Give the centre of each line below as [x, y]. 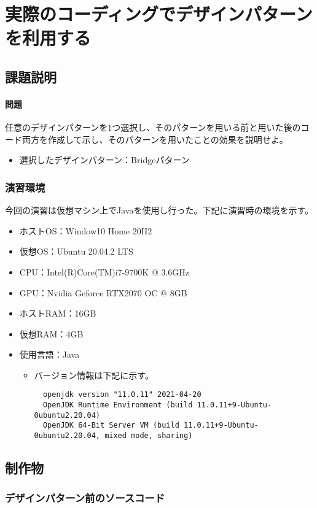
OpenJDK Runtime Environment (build [118, 405]
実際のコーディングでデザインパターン [159, 14]
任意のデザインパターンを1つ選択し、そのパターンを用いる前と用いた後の [153, 127]
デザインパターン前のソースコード [85, 498]
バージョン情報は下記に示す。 [94, 375]
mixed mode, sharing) [149, 436]
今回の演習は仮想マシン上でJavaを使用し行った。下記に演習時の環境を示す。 [159, 210]
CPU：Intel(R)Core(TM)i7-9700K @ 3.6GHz [104, 271]
